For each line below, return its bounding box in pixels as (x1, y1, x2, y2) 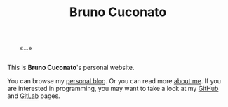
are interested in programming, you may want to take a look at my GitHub (7, 85, 219, 93)
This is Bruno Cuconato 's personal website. (7, 64, 135, 72)
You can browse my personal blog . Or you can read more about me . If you (7, 77, 222, 85)
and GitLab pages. (7, 92, 61, 100)
